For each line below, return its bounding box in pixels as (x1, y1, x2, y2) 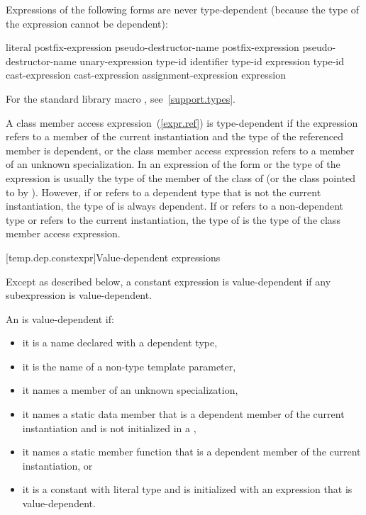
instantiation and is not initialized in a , (22, 420, 196, 435)
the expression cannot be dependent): (6, 16, 168, 30)
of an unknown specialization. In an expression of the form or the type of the (6, 157, 340, 171)
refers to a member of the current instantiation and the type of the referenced (6, 129, 344, 144)
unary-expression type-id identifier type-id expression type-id (79, 53, 345, 68)
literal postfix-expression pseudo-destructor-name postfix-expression (6, 40, 299, 55)
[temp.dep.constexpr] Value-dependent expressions (6, 249, 221, 264)
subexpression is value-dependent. (6, 288, 152, 302)
